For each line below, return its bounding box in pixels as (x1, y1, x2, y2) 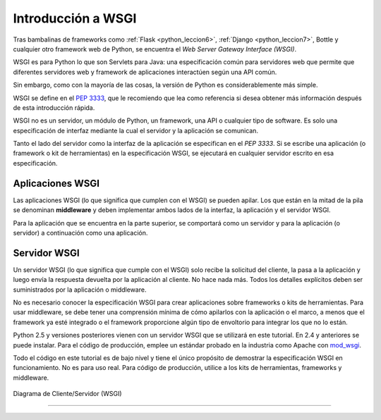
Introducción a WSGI (13, 11, 137, 26)
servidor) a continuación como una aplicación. (13, 228, 148, 237)
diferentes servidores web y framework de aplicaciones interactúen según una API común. (13, 68, 277, 76)
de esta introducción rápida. (13, 103, 95, 112)
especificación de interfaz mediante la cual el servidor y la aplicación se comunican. (13, 126, 259, 135)
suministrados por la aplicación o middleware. (13, 285, 147, 294)
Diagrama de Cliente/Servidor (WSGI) (13, 390, 123, 398)
